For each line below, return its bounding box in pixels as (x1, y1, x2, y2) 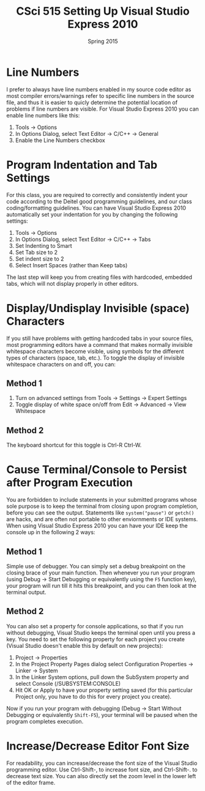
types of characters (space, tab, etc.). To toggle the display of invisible (6, 354, 185, 362)
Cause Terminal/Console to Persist (6, 463, 187, 477)
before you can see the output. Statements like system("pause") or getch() (6, 509, 195, 516)
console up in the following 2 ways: (6, 529, 95, 536)
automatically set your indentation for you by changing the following (6, 210, 178, 218)
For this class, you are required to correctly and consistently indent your (6, 191, 188, 198)
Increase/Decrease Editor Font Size (6, 739, 190, 753)
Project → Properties (15, 653, 68, 661)
